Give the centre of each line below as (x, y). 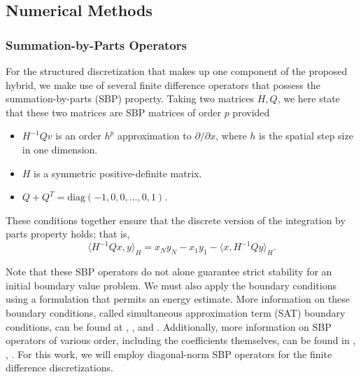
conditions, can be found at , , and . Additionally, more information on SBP (169, 326)
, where (231, 136)
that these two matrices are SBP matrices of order (113, 112)
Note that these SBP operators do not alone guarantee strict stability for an (169, 272)
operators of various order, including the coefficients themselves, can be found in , (181, 340)
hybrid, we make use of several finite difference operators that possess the (163, 84)
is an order (78, 136)
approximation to (154, 136)
